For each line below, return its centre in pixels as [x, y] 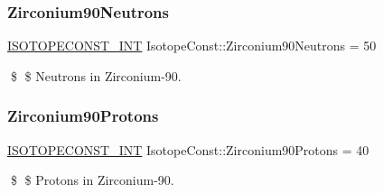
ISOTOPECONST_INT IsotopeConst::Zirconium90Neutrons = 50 [192, 46]
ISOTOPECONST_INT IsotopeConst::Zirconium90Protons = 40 [188, 149]
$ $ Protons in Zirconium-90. [92, 180]
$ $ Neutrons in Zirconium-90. [96, 75]
